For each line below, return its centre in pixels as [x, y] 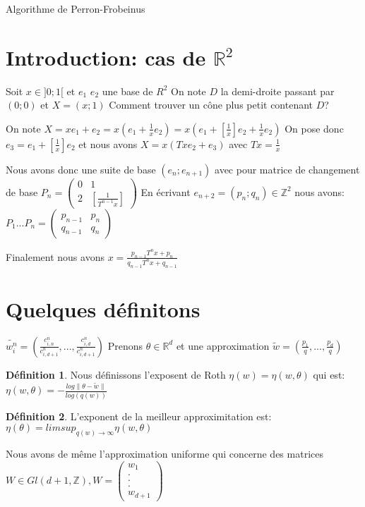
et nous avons [108, 143]
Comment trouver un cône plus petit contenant [211, 105]
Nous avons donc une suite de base [81, 169]
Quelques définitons [103, 309]
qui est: [329, 374]
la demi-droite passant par [277, 91]
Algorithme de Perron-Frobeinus [76, 8]
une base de [127, 91]
